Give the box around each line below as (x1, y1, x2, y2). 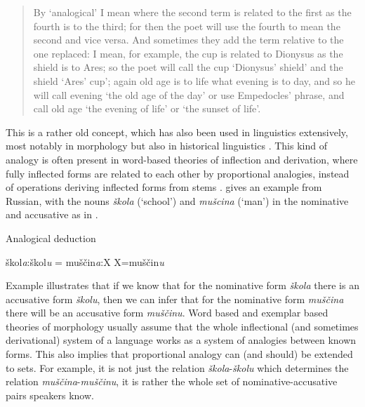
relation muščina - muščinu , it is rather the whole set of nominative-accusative (6, 374, 338, 389)
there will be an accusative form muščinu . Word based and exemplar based (6, 305, 328, 320)
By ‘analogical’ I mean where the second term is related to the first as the (33, 5, 352, 19)
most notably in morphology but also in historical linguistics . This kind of (6, 138, 327, 153)
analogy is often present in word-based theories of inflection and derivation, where (6, 152, 358, 166)
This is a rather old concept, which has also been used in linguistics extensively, (6, 124, 348, 139)
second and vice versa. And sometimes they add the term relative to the (33, 32, 344, 47)
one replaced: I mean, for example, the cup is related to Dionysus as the (33, 46, 343, 60)
